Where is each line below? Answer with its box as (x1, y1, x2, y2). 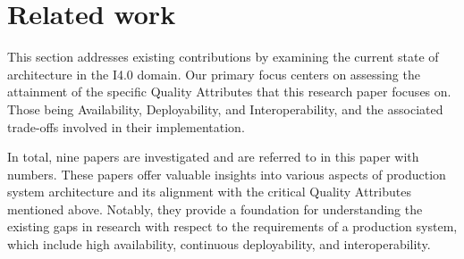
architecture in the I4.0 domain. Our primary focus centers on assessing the (7, 64, 420, 83)
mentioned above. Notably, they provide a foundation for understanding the (7, 199, 423, 218)
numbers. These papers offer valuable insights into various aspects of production (7, 164, 446, 183)
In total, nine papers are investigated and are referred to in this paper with (7, 147, 419, 166)
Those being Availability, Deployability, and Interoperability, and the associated (7, 99, 443, 118)
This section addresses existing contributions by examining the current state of (7, 47, 439, 66)
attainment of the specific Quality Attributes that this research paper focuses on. (7, 82, 451, 101)
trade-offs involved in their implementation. (7, 117, 245, 136)
